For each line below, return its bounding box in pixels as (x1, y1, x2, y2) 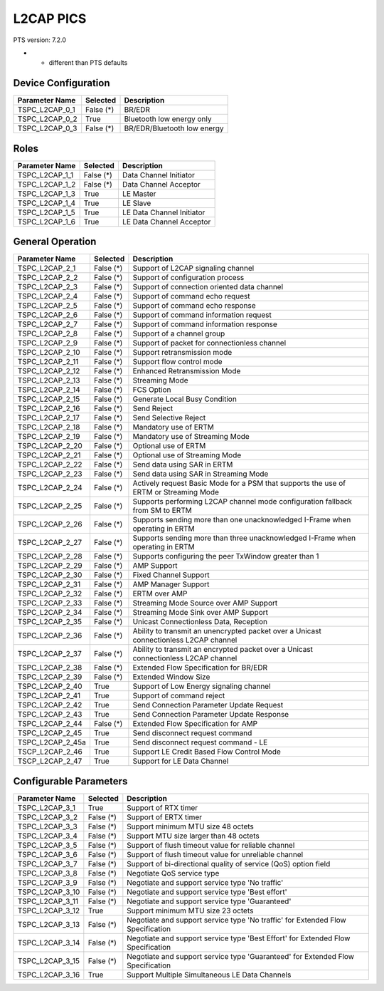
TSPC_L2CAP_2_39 (17, 672, 82, 682)
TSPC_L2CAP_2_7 (17, 319, 78, 329)
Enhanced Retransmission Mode (132, 366, 241, 376)
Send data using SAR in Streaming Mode (132, 469, 269, 479)
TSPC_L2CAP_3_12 (17, 906, 80, 915)
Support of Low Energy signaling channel (132, 681, 271, 691)
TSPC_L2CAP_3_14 (17, 938, 80, 948)
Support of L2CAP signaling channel (132, 264, 255, 274)
